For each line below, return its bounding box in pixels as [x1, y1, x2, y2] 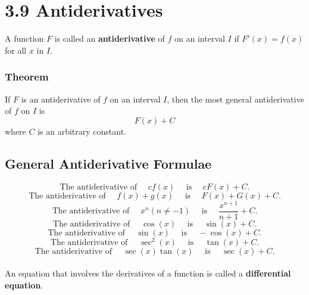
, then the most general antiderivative [167, 92, 304, 105]
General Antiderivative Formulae [5, 154, 212, 172]
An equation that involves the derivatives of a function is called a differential [5, 267, 291, 280]
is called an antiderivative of [54, 32, 165, 45]
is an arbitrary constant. [38, 125, 127, 137]
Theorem [5, 69, 49, 84]
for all [5, 44, 27, 56]
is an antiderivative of [21, 92, 101, 105]
